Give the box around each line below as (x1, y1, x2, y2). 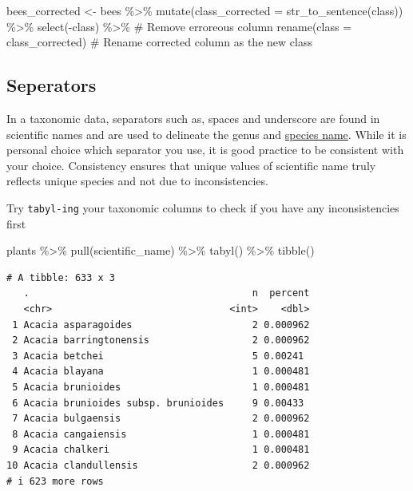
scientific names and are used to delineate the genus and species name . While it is (6, 125, 407, 142)
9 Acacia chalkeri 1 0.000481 (12, 444, 310, 456)
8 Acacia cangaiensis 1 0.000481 (12, 428, 310, 440)
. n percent (23, 287, 310, 299)
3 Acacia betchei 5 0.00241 (12, 350, 304, 362)
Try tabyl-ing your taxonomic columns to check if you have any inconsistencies (6, 199, 399, 216)
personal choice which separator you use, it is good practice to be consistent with (6, 141, 404, 158)
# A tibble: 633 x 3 (6, 271, 116, 283)
